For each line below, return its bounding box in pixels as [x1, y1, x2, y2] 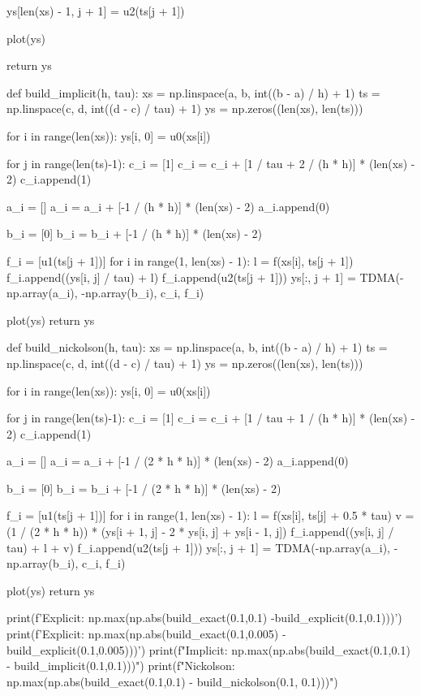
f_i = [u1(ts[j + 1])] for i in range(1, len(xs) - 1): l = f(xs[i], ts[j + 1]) [6, 252, 354, 269]
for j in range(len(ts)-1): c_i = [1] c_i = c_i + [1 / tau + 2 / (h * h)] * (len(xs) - [6, 154, 415, 171]
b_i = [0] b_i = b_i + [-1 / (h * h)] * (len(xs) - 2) [6, 225, 263, 242]
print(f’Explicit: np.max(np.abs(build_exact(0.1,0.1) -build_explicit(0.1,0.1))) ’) [6, 609, 402, 626]
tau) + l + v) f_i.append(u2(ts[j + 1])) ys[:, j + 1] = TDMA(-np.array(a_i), [6, 538, 391, 556]
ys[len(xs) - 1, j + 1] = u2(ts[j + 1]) [6, 2, 185, 19]
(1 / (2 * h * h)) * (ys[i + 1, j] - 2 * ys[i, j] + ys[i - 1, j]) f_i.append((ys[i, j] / [6, 523, 394, 540]
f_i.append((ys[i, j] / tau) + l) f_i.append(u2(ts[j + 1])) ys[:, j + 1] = [6, 268, 356, 285]
